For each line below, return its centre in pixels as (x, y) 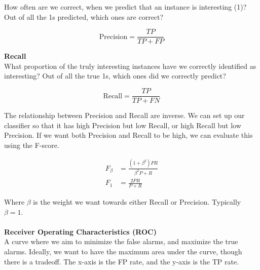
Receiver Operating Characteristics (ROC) (80, 231)
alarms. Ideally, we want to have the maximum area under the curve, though (123, 252)
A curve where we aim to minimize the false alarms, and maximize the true (121, 241)
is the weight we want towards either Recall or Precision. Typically (137, 202)
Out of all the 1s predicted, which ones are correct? (84, 16)
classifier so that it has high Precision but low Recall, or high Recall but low (123, 125)
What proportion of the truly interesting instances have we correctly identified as (130, 66)
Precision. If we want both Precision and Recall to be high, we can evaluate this (128, 135)
